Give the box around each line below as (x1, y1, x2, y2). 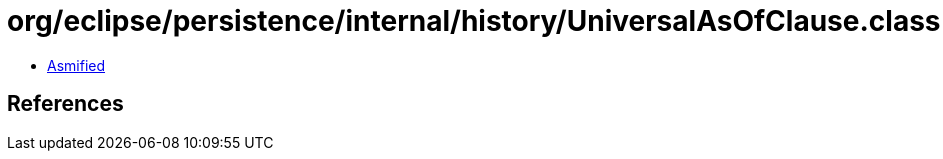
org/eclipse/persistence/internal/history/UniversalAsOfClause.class (7, 4, 941, 38)
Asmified (47, 56, 106, 74)
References (7, 91, 124, 117)
